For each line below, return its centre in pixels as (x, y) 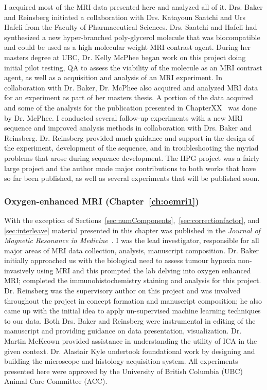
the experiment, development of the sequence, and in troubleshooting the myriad (131, 148)
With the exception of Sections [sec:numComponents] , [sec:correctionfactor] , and (132, 220)
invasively (19, 270)
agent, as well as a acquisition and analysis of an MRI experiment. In (113, 77)
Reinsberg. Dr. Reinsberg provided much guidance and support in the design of (129, 137)
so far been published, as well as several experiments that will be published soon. (132, 178)
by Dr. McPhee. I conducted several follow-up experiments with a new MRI (123, 117)
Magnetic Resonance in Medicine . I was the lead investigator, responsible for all (132, 240)
